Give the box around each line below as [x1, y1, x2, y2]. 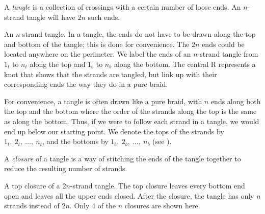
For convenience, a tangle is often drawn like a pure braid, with [4, 96, 202, 106]
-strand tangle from [197, 49, 258, 59]
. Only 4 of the [69, 200, 116, 211]
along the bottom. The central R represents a [114, 58, 256, 69]
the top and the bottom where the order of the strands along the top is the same [4, 106, 257, 116]
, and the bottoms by [42, 136, 109, 147]
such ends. [88, 11, 120, 22]
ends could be [202, 38, 245, 49]
